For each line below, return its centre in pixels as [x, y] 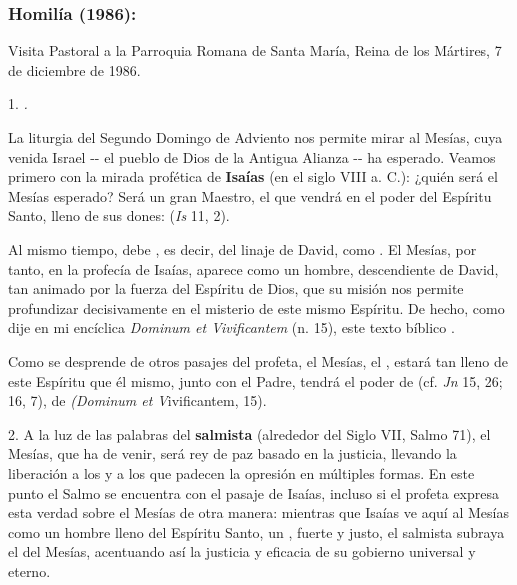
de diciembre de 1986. [74, 69]
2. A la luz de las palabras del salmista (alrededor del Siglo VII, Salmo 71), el [249, 433]
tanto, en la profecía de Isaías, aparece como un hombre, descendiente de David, [253, 268]
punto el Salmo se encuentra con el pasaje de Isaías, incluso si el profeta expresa [253, 492]
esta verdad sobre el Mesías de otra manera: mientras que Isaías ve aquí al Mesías [258, 512]
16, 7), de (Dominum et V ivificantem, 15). [137, 400]
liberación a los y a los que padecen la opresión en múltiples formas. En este [241, 472]
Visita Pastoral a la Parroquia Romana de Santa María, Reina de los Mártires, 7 [255, 50]
